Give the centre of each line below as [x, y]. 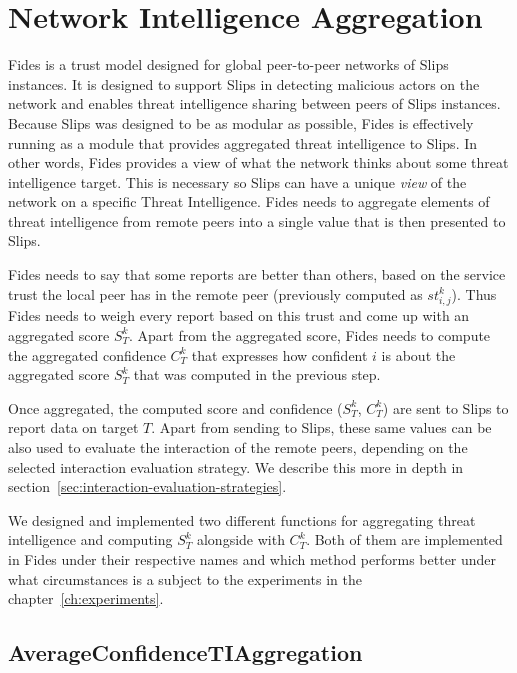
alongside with [240, 539]
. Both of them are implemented [404, 539]
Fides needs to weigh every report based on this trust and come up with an [239, 315]
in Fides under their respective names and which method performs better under [252, 558]
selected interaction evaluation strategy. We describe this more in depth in [236, 466]
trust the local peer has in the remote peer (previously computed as [215, 293]
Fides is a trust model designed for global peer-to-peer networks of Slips [228, 64]
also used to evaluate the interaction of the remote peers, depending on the [238, 446]
